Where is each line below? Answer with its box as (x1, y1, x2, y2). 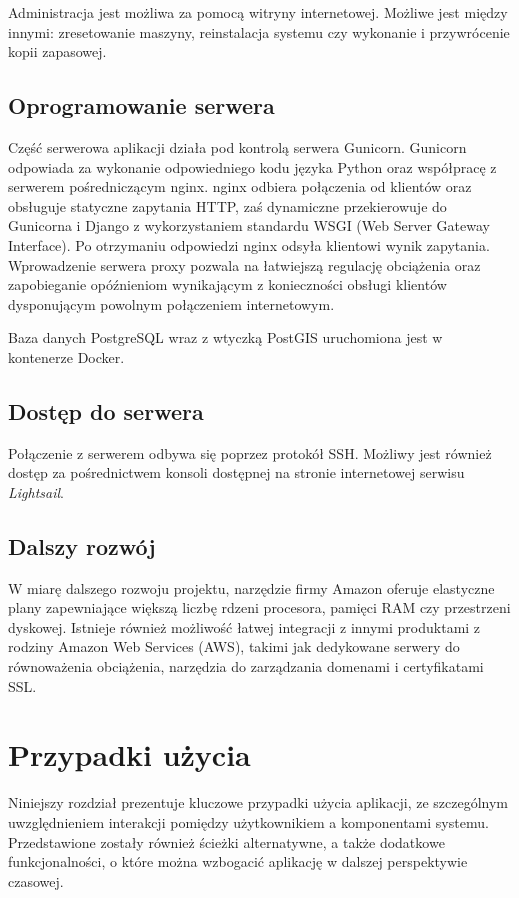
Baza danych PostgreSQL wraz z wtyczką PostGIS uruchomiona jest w (8, 327, 443, 348)
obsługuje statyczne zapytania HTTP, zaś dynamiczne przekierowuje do (8, 195, 447, 216)
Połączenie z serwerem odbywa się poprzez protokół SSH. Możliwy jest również (8, 442, 492, 463)
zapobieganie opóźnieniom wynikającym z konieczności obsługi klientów (8, 274, 447, 295)
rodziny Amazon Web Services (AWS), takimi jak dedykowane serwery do (8, 636, 460, 657)
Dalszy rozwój (8, 530, 156, 561)
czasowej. (8, 870, 64, 891)
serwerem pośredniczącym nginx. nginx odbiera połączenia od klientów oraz (8, 176, 472, 197)
